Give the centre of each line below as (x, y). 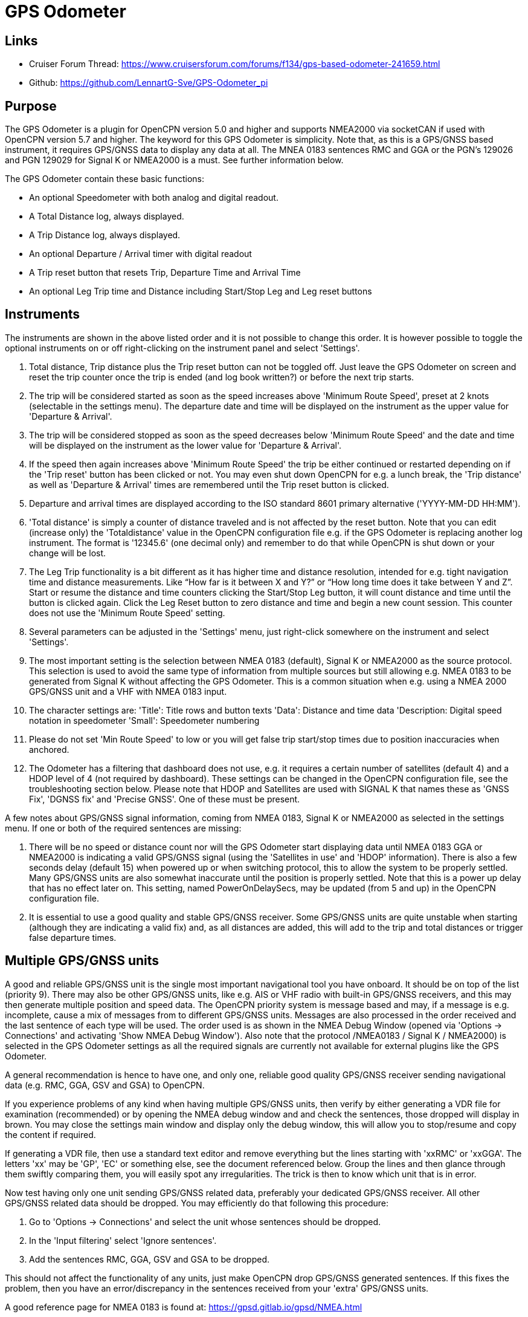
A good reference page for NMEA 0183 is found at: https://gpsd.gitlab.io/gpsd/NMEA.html (184, 1307)
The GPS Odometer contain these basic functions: (105, 179)
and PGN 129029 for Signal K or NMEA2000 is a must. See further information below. (174, 160)
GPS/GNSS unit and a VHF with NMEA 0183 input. (128, 691)
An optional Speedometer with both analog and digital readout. (154, 198)
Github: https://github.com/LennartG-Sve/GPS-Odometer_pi (149, 83)
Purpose (31, 106)
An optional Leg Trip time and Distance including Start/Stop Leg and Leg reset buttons (201, 291)
